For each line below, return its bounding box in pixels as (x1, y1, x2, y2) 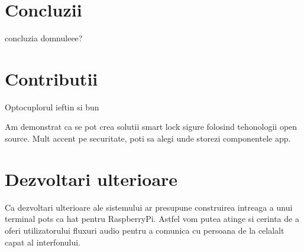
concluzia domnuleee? (5, 32, 83, 44)
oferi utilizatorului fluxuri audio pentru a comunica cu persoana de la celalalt (5, 224, 284, 236)
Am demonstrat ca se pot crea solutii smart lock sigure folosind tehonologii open (5, 120, 297, 133)
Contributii (5, 66, 98, 90)
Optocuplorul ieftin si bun (5, 100, 99, 113)
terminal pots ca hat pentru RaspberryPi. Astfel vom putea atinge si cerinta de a (5, 212, 299, 225)
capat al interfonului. (5, 235, 81, 248)
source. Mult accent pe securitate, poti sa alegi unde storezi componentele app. (5, 132, 291, 145)
